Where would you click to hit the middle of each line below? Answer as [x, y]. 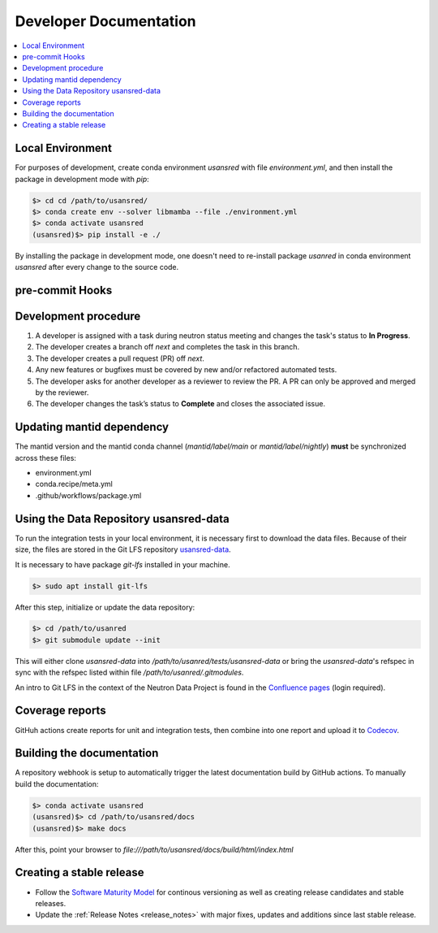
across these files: [46, 458]
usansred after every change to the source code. [97, 267]
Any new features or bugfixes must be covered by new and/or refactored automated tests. [186, 370]
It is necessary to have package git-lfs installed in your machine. [122, 564]
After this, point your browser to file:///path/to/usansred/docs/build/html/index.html [154, 849]
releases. [51, 903]
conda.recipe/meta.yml [74, 484]
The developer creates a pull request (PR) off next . [120, 358]
